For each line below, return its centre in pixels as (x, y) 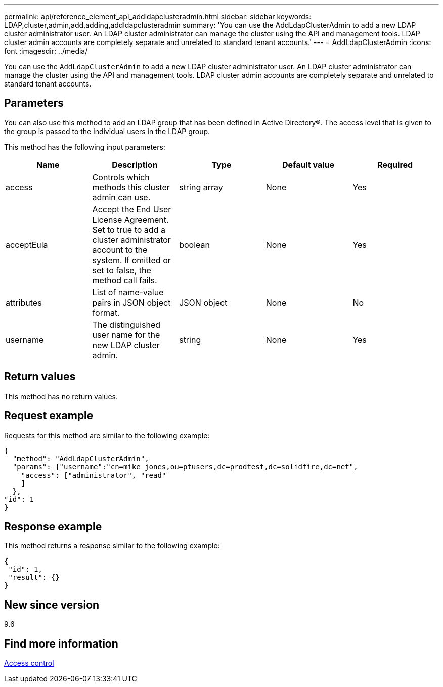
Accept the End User (132, 209)
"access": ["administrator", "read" (94, 475)
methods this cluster (131, 187)
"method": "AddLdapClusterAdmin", (81, 459)
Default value (308, 165)
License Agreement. (130, 219)
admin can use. (121, 197)
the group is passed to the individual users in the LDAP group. (107, 131)
